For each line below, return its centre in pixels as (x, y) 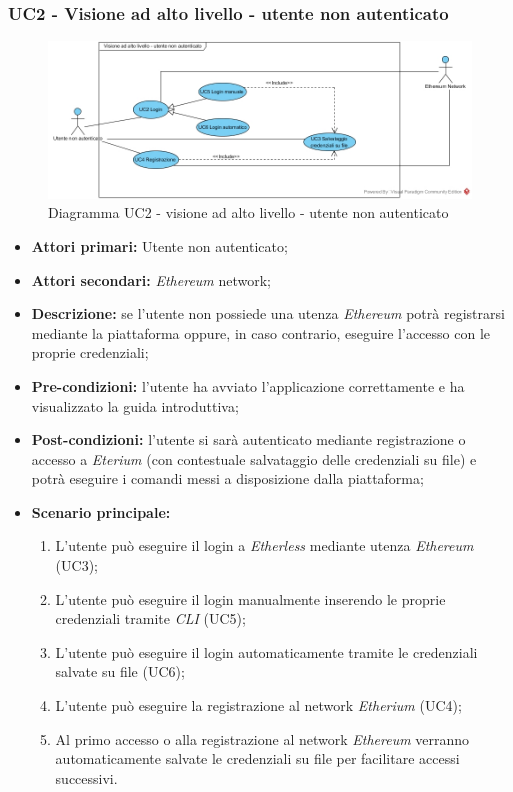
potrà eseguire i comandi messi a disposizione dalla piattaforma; (227, 478)
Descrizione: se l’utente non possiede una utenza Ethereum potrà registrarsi (268, 313)
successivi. (86, 777)
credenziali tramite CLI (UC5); (150, 618)
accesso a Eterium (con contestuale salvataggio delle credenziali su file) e (254, 458)
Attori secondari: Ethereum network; (151, 279)
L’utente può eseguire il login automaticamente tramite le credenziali (266, 651)
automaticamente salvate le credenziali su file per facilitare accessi (257, 758)
